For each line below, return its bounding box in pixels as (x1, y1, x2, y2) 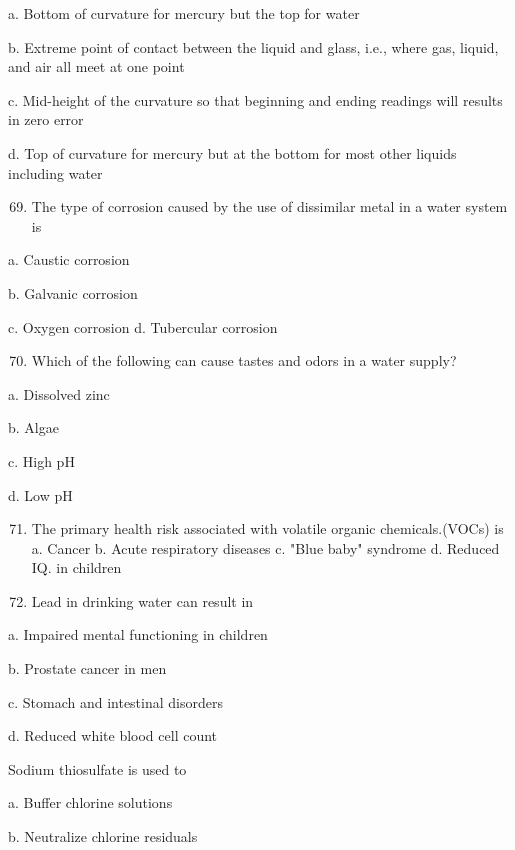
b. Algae (8, 417, 59, 438)
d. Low (8, 484, 50, 505)
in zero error (8, 109, 84, 130)
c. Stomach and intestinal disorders (8, 691, 223, 712)
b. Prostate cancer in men (8, 658, 167, 679)
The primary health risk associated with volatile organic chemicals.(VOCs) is (31, 518, 504, 539)
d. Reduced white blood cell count (8, 725, 218, 746)
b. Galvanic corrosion (8, 282, 138, 303)
